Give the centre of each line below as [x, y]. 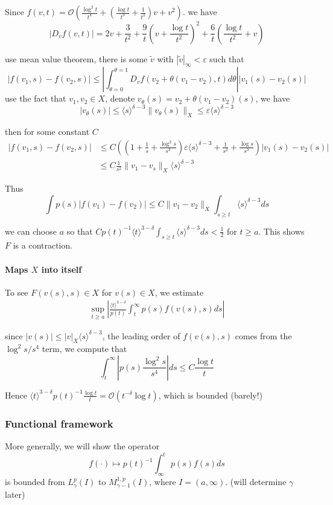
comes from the [263, 335]
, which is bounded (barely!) [211, 395]
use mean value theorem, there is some [76, 58]
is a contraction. [43, 245]
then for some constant [47, 132]
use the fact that [36, 98]
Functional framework [59, 423]
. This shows [281, 231]
